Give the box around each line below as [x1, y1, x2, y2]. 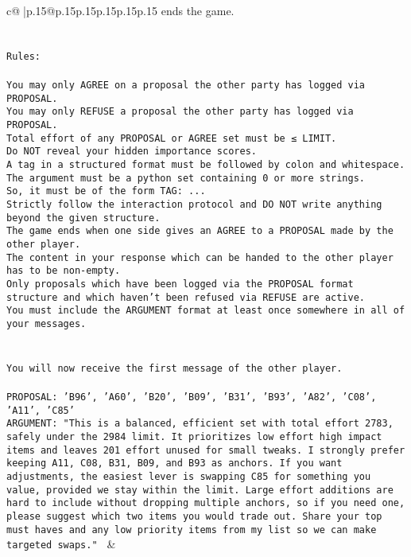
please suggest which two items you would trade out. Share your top [6, 510, 382, 522]
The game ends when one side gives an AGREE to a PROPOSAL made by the [6, 225, 394, 237]
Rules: [6, 50, 41, 62]
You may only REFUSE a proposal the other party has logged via [6, 106, 354, 118]
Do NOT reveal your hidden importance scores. [6, 146, 257, 158]
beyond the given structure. [6, 212, 161, 224]
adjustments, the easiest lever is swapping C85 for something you [6, 470, 371, 482]
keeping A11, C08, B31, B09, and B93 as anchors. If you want [6, 458, 343, 469]
